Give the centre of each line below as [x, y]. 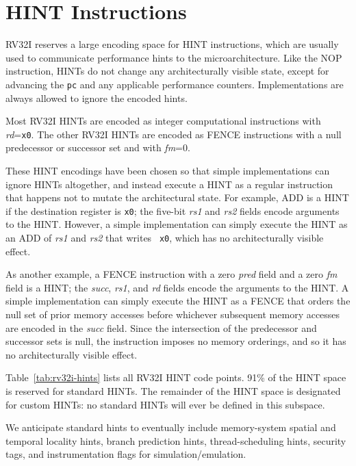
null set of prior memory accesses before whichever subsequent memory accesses [173, 314]
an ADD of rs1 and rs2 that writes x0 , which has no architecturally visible [165, 238]
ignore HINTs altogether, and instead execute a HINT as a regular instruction [169, 184]
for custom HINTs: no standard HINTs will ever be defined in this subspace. [165, 404]
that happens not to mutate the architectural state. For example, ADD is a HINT [177, 197]
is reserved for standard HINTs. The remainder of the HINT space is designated [173, 391]
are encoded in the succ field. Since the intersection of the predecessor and [161, 327]
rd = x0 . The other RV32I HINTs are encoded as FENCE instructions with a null [174, 134]
